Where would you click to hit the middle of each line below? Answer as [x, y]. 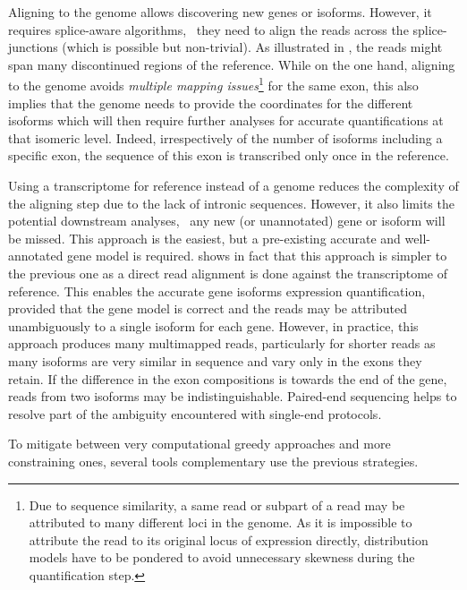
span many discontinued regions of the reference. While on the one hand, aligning [232, 64]
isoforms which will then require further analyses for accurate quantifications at [226, 120]
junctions [33, 47]
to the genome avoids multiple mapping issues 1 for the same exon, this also [213, 84]
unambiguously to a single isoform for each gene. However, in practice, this [213, 325]
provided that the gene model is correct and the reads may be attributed [208, 308]
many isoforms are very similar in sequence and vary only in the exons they [215, 360]
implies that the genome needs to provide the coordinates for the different [211, 103]
